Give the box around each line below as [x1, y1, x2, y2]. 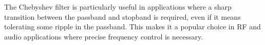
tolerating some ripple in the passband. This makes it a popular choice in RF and [4, 21, 261, 32]
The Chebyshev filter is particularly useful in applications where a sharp [4, 2, 232, 12]
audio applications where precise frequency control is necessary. [4, 31, 203, 41]
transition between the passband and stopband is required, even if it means [4, 11, 241, 22]
